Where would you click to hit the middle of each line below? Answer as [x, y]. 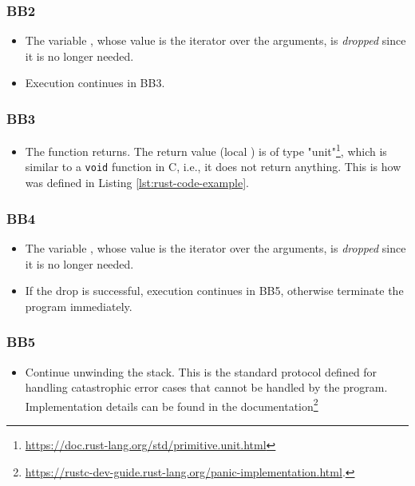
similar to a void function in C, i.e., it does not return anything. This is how [213, 167]
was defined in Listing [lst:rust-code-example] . [137, 183]
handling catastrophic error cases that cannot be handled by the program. [206, 387]
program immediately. [79, 306]
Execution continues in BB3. [95, 83]
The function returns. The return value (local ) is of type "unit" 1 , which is [206, 150]
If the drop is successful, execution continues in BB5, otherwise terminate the [214, 291]
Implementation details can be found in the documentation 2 [172, 404]
